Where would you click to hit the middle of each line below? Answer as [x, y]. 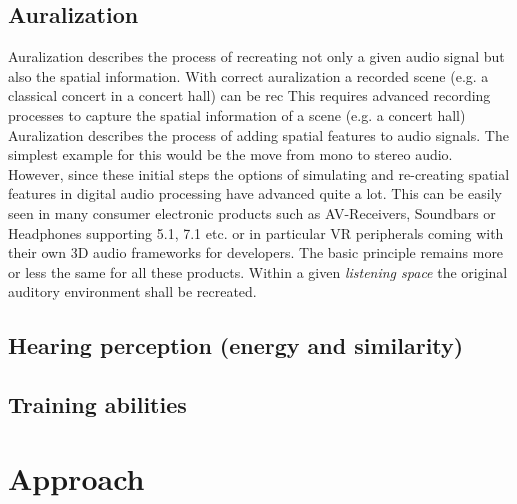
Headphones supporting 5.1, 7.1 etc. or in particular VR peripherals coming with [256, 232]
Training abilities [97, 404]
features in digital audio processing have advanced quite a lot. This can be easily [255, 193]
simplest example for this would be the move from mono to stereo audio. [230, 154]
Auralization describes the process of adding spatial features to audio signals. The [258, 134]
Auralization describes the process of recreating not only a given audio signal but [256, 56]
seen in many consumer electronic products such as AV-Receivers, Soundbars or [252, 212]
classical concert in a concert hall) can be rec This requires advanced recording [249, 95]
